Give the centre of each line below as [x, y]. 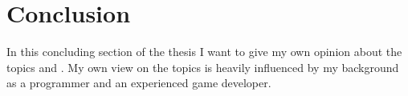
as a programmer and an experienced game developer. [139, 83]
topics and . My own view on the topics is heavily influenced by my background [203, 67]
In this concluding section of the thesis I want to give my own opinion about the [204, 52]
